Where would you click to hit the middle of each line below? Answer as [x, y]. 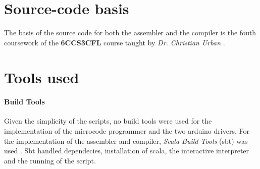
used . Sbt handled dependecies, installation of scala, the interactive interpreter [127, 151]
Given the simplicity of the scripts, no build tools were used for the [108, 121]
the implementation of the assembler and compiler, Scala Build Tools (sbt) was [126, 140]
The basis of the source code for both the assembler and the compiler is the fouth [130, 33]
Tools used [42, 77]
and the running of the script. [50, 160]
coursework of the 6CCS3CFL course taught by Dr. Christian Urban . [115, 42]
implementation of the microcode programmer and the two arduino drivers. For [127, 131]
